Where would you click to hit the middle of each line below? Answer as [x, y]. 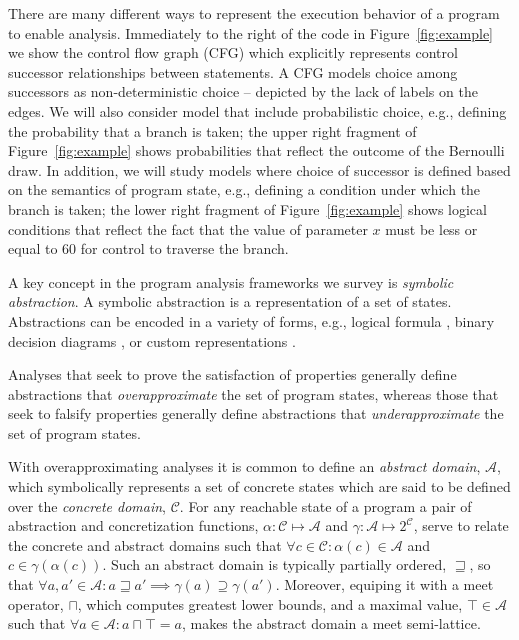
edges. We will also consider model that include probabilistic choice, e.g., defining [257, 110]
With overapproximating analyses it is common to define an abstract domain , [244, 466]
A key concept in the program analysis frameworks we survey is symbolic [231, 281]
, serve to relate [461, 525]
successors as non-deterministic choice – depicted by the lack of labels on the [243, 91]
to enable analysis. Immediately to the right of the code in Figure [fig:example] [250, 32]
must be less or [431, 228]
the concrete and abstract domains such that [145, 544]
